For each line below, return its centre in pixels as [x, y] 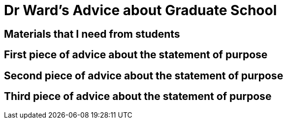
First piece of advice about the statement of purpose [136, 55]
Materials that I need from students [92, 34]
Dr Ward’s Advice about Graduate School [141, 10]
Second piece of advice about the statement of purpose [144, 75]
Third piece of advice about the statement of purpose [138, 97]
